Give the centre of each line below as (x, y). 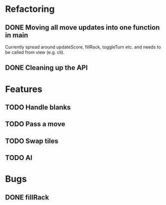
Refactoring (30, 9)
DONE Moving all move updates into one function (83, 27)
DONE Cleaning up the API (47, 68)
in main (17, 35)
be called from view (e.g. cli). (35, 52)
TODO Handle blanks (38, 107)
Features (24, 89)
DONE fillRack (27, 197)
